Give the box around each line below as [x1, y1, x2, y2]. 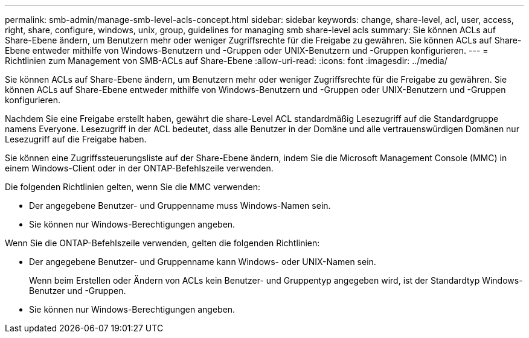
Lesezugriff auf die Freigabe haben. [5, 134, 147, 144]
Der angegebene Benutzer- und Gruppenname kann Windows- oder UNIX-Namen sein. [29, 257, 376, 267]
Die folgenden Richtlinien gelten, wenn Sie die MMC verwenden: [5, 182, 261, 192]
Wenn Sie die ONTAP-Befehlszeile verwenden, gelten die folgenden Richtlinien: [5, 238, 320, 248]
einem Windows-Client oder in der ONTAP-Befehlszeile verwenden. [5, 163, 274, 173]
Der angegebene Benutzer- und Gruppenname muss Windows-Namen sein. [29, 200, 331, 211]
